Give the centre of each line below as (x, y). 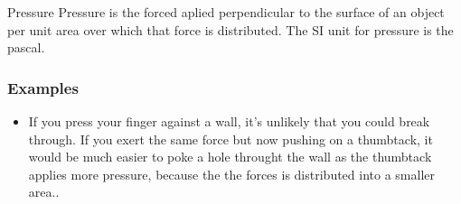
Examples (43, 87)
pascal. (26, 47)
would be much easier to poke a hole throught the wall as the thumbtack (230, 157)
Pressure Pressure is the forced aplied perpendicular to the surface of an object (226, 12)
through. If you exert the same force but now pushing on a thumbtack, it (230, 139)
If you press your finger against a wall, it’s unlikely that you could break (229, 121)
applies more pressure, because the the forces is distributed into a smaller (231, 174)
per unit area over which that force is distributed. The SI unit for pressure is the (230, 29)
